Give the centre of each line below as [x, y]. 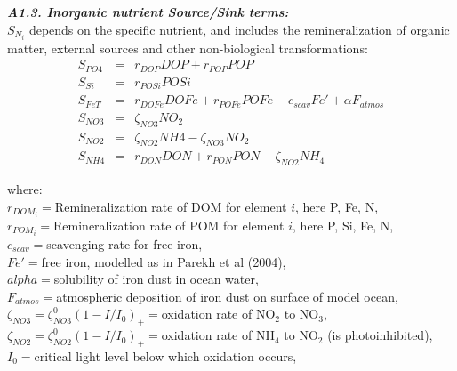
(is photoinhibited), [380, 335]
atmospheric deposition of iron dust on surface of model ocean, [227, 296]
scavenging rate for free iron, [124, 244]
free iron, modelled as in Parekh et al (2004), [164, 261]
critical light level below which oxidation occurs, [165, 355]
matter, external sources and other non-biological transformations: [188, 48]
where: [25, 189]
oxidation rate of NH [218, 335]
